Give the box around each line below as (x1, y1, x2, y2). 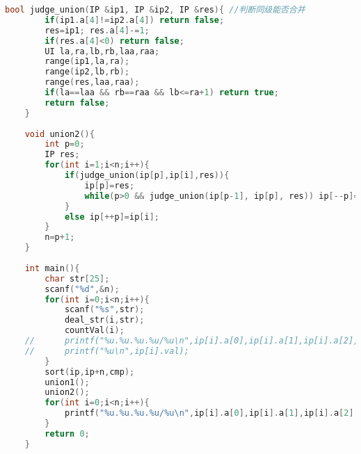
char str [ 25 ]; (45, 273, 110, 284)
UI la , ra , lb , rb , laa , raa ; (45, 46, 160, 56)
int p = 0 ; (45, 139, 85, 149)
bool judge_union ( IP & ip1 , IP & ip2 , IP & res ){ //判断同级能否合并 (5, 5, 305, 15)
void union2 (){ (24, 129, 95, 139)
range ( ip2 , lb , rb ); (45, 67, 130, 77)
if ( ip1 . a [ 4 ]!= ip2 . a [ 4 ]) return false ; (45, 15, 225, 25)
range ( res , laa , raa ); (45, 77, 140, 88)
